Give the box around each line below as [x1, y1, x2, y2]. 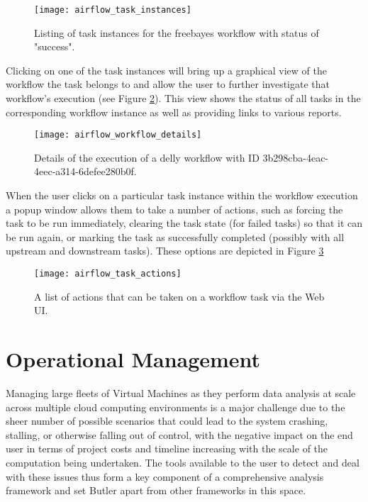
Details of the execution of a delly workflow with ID [34, 150, 260, 164]
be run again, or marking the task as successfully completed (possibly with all [6, 229, 345, 244]
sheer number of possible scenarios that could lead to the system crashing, [6, 413, 328, 428]
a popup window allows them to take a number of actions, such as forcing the [6, 201, 343, 216]
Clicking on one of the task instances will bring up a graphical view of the [6, 62, 327, 77]
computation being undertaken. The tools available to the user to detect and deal [6, 454, 359, 469]
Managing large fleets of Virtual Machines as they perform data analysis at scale [6, 386, 356, 400]
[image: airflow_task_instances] [34, 5, 191, 15]
